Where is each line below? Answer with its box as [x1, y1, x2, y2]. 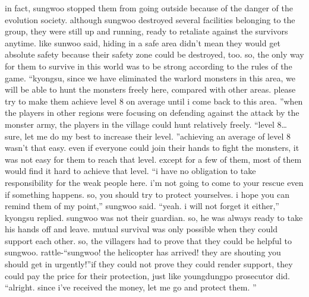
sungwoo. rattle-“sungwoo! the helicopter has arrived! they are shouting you [5, 246, 281, 258]
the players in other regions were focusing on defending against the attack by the [5, 106, 299, 119]
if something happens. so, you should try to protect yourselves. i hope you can [5, 188, 289, 200]
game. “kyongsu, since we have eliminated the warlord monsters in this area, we [5, 71, 295, 84]
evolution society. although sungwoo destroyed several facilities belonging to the [5, 13, 295, 26]
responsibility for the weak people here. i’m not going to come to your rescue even [5, 176, 304, 188]
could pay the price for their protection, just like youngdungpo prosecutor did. [5, 269, 290, 282]
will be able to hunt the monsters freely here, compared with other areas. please [5, 83, 296, 96]
